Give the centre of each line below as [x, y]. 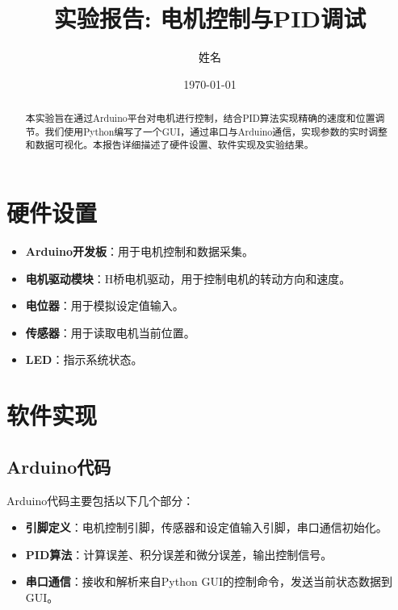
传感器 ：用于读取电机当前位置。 [110, 332]
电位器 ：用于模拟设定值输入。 [105, 305]
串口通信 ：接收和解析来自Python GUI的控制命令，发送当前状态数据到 [209, 581]
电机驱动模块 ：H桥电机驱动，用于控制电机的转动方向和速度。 [188, 278]
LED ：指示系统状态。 [84, 359]
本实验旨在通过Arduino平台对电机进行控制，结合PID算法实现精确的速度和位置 [200, 118]
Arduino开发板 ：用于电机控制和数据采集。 [139, 251]
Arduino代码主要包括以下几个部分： [101, 500]
